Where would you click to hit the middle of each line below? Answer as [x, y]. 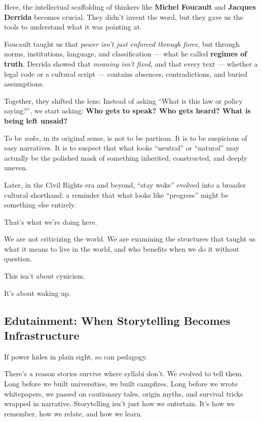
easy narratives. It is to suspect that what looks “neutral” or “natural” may [122, 148]
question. [18, 259]
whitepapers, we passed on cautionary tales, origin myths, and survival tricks [124, 393]
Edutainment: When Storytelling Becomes [117, 320]
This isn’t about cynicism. [45, 276]
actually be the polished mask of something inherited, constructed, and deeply [126, 157]
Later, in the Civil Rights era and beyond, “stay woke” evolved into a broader [125, 184]
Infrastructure [42, 335]
